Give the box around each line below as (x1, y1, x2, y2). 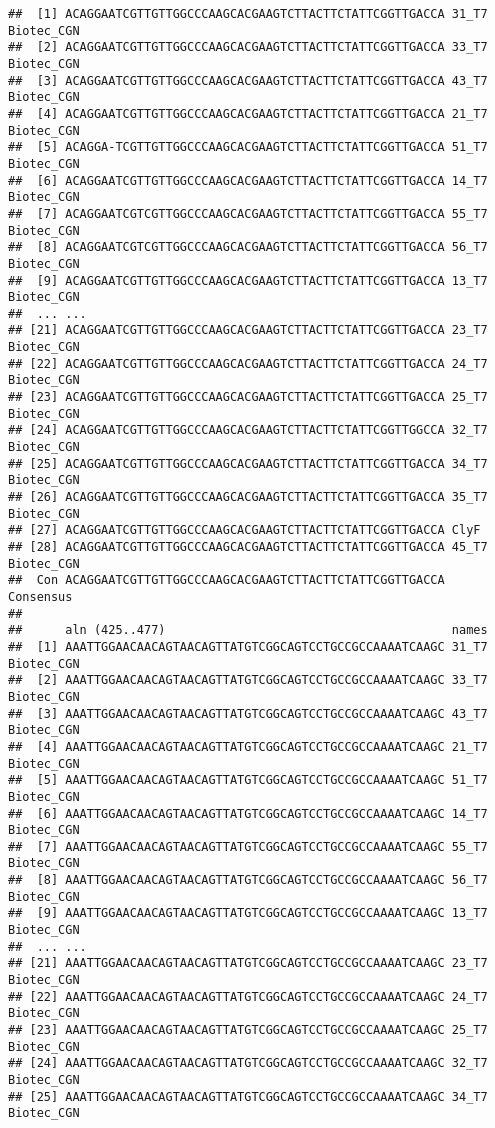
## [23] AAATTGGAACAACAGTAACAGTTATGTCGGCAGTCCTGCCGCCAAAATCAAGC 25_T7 (8, 1023, 488, 1038)
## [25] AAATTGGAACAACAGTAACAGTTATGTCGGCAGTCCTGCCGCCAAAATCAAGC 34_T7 (8, 1089, 488, 1104)
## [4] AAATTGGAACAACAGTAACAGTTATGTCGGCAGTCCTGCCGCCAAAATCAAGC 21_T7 (8, 739, 488, 754)
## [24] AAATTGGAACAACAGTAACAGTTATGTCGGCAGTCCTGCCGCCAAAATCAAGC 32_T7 (8, 1056, 488, 1071)
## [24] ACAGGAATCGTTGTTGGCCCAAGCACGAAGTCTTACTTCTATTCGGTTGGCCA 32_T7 (8, 423, 488, 438)
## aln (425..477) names (8, 623, 488, 638)
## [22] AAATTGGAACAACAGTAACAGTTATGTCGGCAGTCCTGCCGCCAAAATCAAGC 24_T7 (8, 989, 488, 1004)
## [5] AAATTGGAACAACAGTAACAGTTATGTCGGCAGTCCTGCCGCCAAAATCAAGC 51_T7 (8, 773, 488, 788)
